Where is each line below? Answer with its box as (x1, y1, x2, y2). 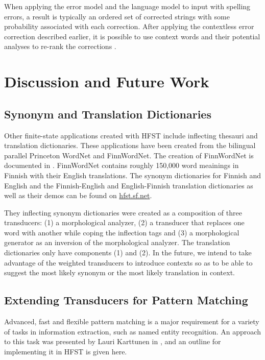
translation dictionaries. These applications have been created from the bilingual (4, 140, 256, 151)
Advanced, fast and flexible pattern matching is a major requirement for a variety (4, 316, 259, 327)
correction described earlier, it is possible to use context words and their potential (4, 31, 260, 41)
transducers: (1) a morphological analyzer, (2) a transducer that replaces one (4, 217, 245, 228)
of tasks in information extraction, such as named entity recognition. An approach (4, 326, 261, 337)
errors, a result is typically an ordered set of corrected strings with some (4, 11, 230, 21)
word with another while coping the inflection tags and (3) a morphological (4, 227, 239, 237)
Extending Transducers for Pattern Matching (4, 292, 248, 308)
